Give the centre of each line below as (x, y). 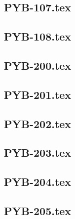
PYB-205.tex (38, 210)
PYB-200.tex (38, 65)
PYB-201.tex (38, 94)
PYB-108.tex (38, 36)
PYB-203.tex (38, 153)
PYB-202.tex (38, 123)
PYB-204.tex (38, 182)
